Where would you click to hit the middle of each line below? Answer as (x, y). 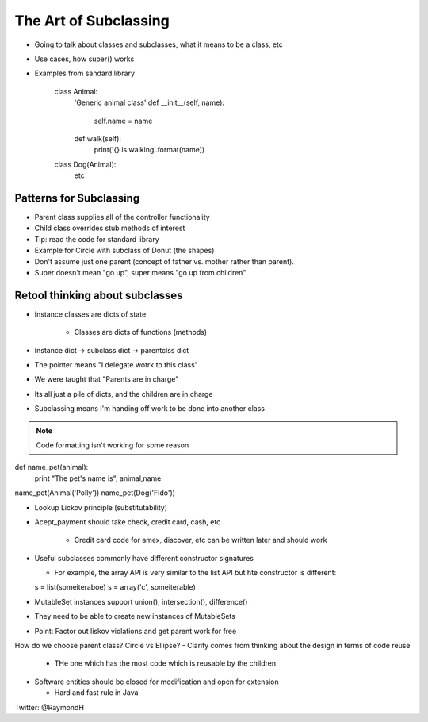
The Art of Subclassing (92, 21)
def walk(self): (98, 138)
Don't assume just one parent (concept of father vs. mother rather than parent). (164, 261)
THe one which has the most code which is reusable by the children (165, 663)
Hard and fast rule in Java (96, 693)
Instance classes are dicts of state (90, 314)
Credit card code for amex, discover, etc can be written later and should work (201, 540)
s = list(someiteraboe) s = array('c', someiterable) (115, 587)
